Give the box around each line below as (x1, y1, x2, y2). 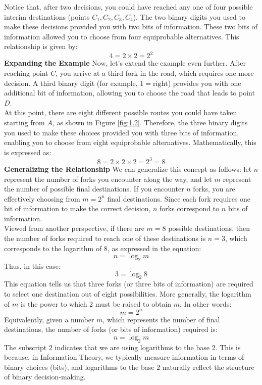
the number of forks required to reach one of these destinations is (4, 233, 206, 244)
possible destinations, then (168, 223, 250, 233)
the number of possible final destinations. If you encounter (4, 183, 184, 194)
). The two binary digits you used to (133, 11, 245, 22)
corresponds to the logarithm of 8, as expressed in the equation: (4, 243, 201, 253)
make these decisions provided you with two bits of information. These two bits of (4, 21, 257, 32)
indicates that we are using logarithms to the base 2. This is (55, 342, 241, 352)
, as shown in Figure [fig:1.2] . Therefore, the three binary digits (52, 117, 248, 128)
